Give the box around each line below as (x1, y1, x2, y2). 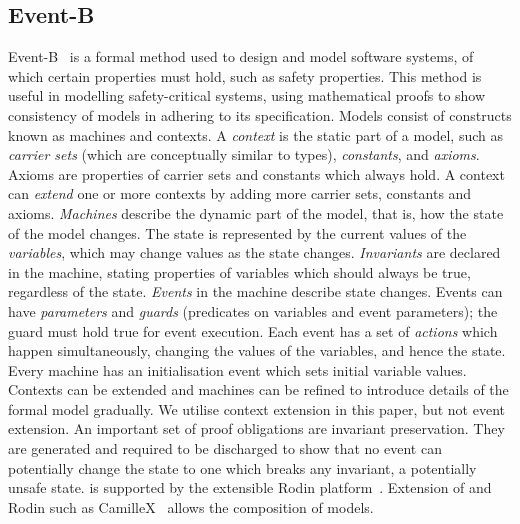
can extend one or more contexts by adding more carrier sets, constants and (8, 183, 472, 204)
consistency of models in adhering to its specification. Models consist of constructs (8, 104, 512, 125)
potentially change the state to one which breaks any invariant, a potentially (8, 457, 477, 478)
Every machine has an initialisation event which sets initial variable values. (8, 359, 467, 380)
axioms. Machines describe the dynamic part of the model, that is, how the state (8, 202, 504, 223)
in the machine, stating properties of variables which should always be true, (8, 261, 471, 282)
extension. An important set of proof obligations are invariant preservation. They (8, 418, 505, 439)
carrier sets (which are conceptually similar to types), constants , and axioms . (8, 144, 480, 165)
